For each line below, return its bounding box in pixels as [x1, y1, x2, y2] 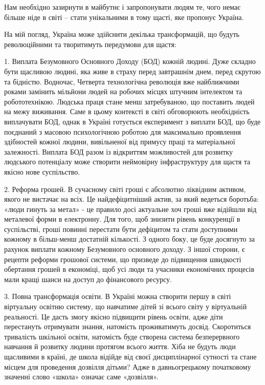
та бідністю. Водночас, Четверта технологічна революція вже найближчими [4, 76, 239, 87]
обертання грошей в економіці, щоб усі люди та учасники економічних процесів [4, 264, 255, 274]
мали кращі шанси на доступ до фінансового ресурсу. [4, 273, 172, 284]
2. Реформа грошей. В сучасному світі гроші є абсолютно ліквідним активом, [4, 183, 246, 194]
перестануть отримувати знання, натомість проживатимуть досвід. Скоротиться [4, 321, 251, 332]
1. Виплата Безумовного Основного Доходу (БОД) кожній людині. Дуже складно [4, 56, 256, 67]
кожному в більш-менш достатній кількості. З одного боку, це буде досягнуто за [4, 233, 255, 244]
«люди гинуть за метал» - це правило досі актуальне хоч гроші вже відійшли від [4, 203, 257, 214]
